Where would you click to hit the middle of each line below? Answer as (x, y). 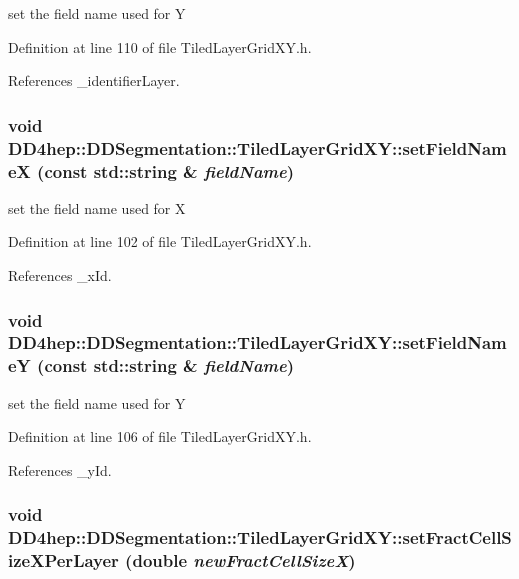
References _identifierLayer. (94, 80)
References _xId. (60, 275)
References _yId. (60, 469)
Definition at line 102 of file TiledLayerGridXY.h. (160, 241)
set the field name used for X (97, 207)
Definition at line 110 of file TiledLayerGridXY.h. (160, 46)
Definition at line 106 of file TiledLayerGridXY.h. (160, 436)
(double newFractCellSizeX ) (240, 560)
